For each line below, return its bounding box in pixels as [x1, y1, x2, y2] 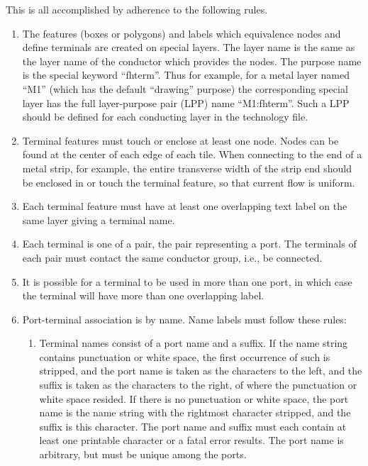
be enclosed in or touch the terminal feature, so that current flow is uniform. [22, 174, 355, 189]
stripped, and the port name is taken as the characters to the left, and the [39, 363, 362, 378]
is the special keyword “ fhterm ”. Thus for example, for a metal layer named [22, 67, 350, 82]
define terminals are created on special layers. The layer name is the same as [22, 40, 355, 55]
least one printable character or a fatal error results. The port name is [39, 433, 344, 448]
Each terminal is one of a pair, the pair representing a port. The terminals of [22, 236, 357, 251]
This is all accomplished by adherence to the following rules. [6, 2, 268, 16]
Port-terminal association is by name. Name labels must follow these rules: [22, 311, 347, 326]
